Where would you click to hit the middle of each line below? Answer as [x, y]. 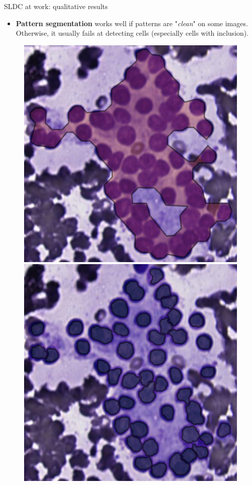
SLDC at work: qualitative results [56, 6]
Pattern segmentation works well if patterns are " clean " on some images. [132, 23]
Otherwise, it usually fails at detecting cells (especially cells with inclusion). [132, 33]
